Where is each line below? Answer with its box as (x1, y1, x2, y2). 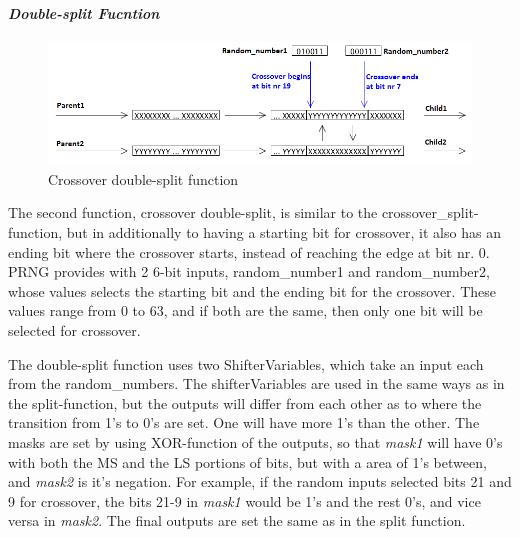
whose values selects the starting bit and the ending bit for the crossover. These (8, 280, 496, 301)
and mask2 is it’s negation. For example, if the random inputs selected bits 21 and (8, 471, 512, 492)
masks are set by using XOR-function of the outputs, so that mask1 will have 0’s (8, 431, 503, 452)
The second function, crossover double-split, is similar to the (8, 202, 378, 223)
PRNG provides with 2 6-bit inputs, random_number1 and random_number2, (8, 261, 490, 282)
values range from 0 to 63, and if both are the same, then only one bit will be (8, 300, 483, 321)
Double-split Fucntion (8, 2, 160, 23)
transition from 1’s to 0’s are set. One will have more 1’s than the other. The (8, 412, 480, 433)
